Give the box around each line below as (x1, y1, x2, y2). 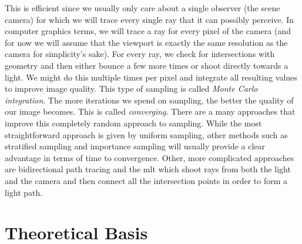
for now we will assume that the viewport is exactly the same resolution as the (5, 36, 288, 48)
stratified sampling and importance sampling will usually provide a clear (5, 140, 266, 152)
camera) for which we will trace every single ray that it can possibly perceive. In (5, 13, 294, 25)
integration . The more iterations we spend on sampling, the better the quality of (5, 93, 294, 106)
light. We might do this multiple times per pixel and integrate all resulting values (5, 71, 297, 83)
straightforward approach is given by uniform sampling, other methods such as (5, 128, 288, 141)
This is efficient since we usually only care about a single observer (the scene (5, 2, 280, 14)
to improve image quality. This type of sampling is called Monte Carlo (5, 82, 258, 95)
